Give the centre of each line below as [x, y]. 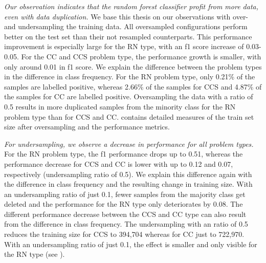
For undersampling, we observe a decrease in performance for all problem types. [129, 144]
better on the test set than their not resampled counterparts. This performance [128, 36]
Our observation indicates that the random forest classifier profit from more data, [131, 6]
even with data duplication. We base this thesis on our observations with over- [126, 16]
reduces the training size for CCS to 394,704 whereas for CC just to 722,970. [124, 234]
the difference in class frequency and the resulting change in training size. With [128, 184]
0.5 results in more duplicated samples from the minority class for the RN [120, 106]
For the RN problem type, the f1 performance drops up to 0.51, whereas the [124, 154]
